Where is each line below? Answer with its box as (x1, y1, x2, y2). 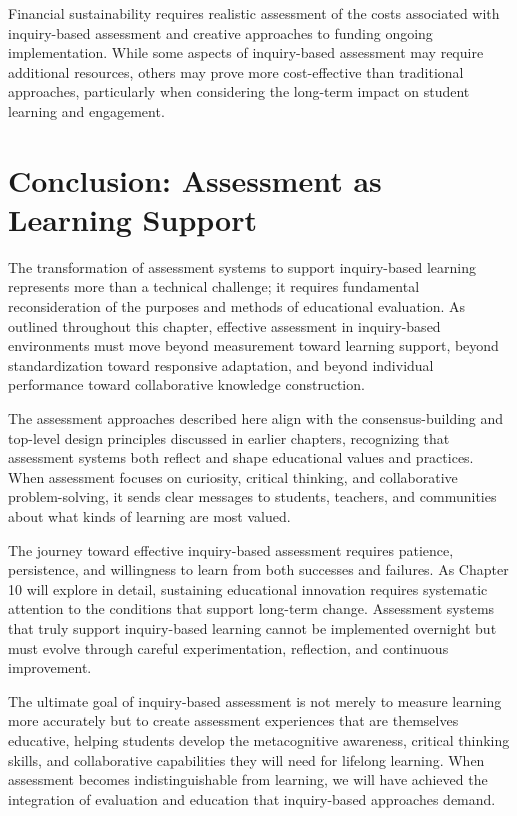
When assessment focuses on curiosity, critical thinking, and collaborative (8, 466, 458, 487)
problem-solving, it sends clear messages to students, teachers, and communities (8, 486, 497, 507)
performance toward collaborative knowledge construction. (8, 374, 365, 395)
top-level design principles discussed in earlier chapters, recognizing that (8, 427, 450, 448)
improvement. (8, 657, 92, 678)
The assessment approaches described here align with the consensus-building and (8, 408, 504, 429)
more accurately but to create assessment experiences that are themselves (8, 710, 459, 731)
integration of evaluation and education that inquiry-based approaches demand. (8, 788, 496, 809)
